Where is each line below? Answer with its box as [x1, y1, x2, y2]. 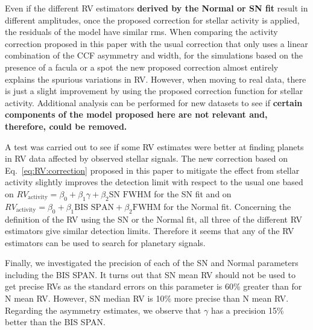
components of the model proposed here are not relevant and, [5, 108, 268, 121]
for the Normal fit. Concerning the [163, 200, 291, 212]
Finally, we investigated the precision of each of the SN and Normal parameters [5, 256, 299, 269]
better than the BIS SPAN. [5, 316, 106, 328]
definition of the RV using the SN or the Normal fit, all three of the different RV [5, 212, 302, 225]
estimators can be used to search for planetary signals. [5, 236, 206, 249]
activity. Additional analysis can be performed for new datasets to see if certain [5, 96, 303, 109]
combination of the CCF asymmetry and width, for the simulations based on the [5, 49, 303, 62]
